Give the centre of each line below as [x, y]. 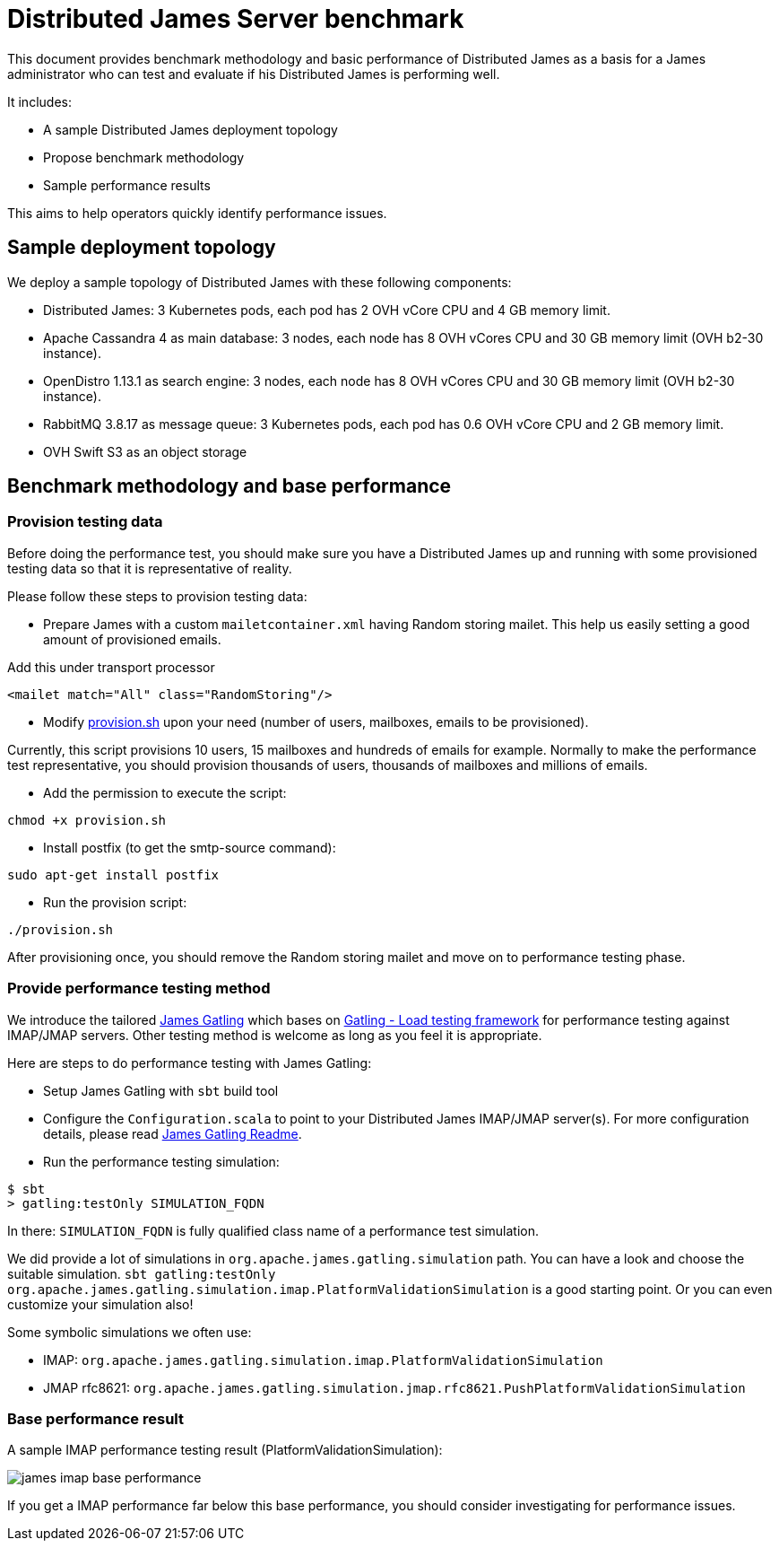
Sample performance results [127, 185]
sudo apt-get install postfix [113, 875]
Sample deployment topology [142, 248]
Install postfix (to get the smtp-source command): [190, 847]
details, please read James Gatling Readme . [173, 1133]
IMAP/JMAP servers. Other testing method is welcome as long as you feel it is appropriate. [275, 1035]
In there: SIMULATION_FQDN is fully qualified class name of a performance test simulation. [273, 1230]
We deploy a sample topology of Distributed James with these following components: [260, 282]
